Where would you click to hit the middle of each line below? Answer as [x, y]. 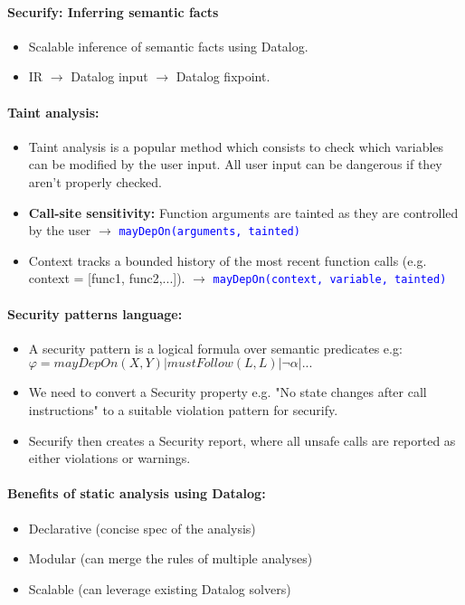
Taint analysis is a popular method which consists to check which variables [236, 146]
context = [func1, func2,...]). [107, 278]
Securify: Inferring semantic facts [113, 11]
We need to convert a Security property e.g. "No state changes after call [228, 392]
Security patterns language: [95, 313]
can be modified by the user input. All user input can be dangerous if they [235, 164]
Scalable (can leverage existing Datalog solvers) [160, 588]
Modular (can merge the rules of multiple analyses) [171, 558]
